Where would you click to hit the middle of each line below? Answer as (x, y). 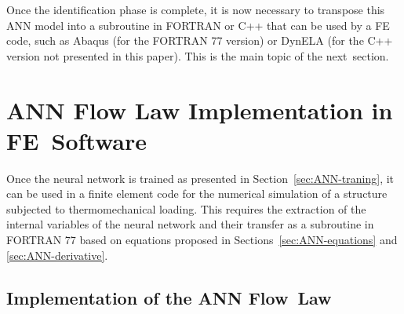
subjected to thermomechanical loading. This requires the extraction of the (186, 208)
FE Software (77, 140)
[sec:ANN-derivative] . (57, 255)
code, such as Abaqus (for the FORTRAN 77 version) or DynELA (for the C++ (200, 40)
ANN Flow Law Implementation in (200, 110)
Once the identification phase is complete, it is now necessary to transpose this (196, 9)
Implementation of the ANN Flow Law (169, 297)
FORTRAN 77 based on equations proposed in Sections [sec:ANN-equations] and (202, 240)
